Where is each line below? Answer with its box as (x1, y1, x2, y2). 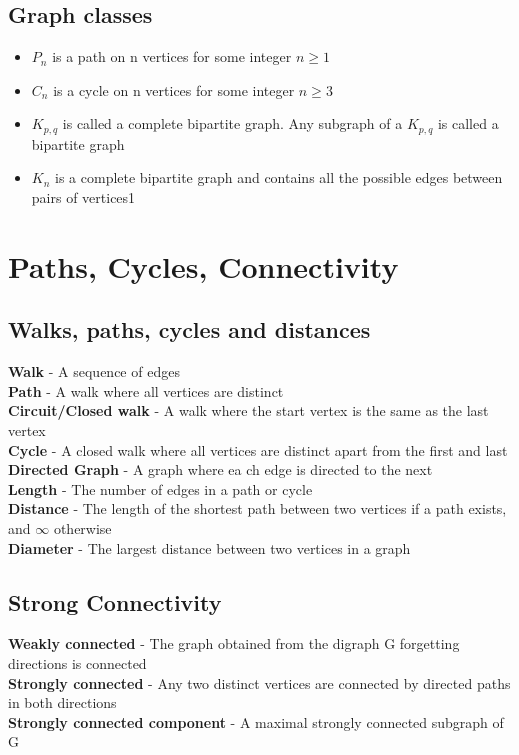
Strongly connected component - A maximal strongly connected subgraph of (8, 711, 504, 732)
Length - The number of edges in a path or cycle (8, 478, 313, 499)
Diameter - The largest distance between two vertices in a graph (8, 537, 411, 558)
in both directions (8, 692, 117, 713)
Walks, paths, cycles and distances (8, 314, 371, 345)
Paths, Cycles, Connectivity (8, 245, 399, 286)
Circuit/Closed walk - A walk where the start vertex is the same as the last (8, 400, 489, 421)
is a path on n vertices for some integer (52, 46, 292, 67)
